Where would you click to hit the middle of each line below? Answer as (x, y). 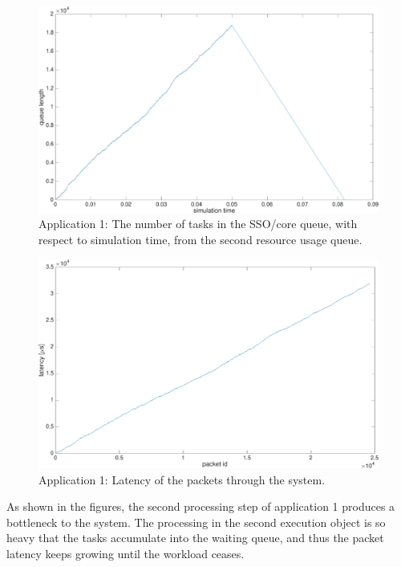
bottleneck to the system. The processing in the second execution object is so (196, 522)
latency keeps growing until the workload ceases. (126, 553)
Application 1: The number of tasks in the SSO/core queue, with (198, 224)
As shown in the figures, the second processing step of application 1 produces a (201, 506)
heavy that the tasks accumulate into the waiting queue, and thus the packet (195, 538)
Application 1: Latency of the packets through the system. (182, 479)
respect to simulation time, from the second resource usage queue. (200, 239)
